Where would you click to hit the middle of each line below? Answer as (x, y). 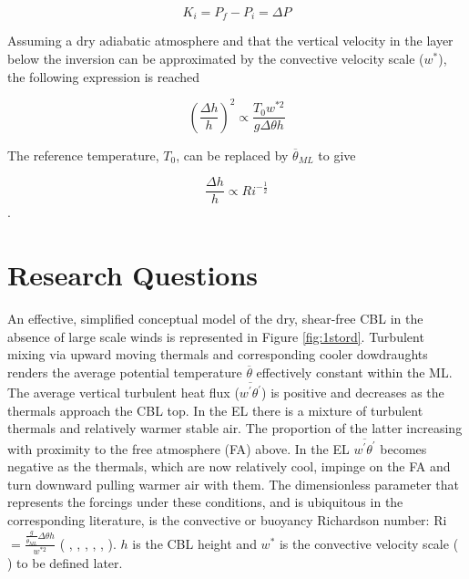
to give (337, 155)
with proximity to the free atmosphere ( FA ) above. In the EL (178, 448)
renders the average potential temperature (125, 372)
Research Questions (133, 275)
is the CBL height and (194, 543)
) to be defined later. (65, 563)
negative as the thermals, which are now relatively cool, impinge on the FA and (229, 466)
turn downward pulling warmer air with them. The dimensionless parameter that (233, 484)
